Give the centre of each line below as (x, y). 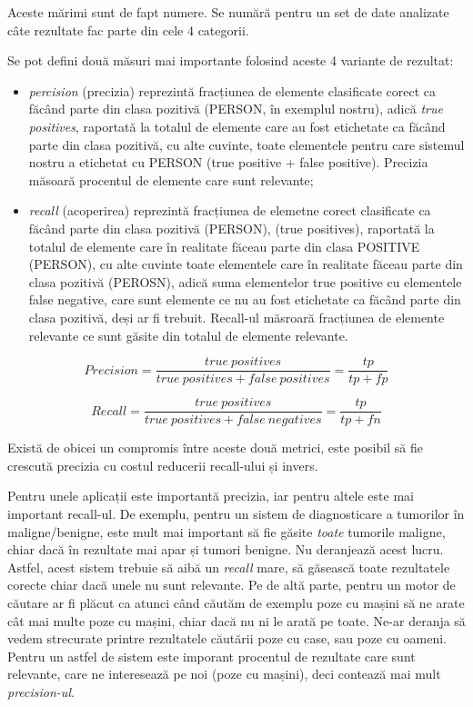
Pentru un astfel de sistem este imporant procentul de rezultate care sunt (211, 656)
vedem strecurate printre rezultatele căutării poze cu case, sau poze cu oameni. (227, 638)
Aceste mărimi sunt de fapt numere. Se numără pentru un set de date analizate (228, 12)
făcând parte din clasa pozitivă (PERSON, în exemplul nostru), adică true (236, 109)
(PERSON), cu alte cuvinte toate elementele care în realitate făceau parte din (246, 264)
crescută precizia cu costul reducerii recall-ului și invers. (163, 465)
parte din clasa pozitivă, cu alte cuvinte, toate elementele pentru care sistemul (247, 144)
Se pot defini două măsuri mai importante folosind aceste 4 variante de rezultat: (231, 60)
